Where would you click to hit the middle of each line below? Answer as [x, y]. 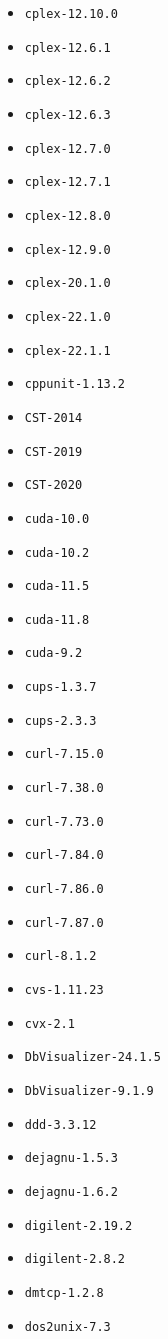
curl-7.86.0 [64, 889]
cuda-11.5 [57, 586]
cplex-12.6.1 [67, 47]
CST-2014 [53, 417]
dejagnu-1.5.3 [71, 1158]
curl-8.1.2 [60, 956]
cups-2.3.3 [60, 720]
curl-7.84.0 [64, 855]
